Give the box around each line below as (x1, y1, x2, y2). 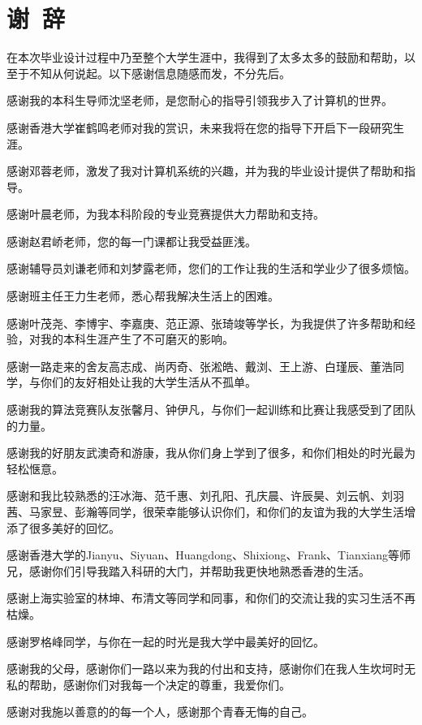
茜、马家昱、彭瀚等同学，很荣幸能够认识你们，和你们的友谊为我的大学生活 (6, 503, 404, 520)
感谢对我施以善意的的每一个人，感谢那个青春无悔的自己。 (6, 703, 313, 720)
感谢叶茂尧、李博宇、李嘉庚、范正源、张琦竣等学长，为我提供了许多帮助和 (6, 314, 404, 331)
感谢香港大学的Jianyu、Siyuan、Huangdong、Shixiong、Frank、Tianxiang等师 (6, 546, 411, 563)
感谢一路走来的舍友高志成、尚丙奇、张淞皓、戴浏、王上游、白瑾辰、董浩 (6, 357, 393, 374)
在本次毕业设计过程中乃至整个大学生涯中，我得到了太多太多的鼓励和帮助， (6, 49, 404, 66)
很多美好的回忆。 (28, 519, 120, 536)
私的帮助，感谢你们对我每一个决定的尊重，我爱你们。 (6, 675, 291, 693)
